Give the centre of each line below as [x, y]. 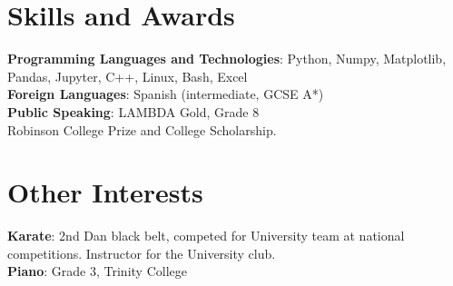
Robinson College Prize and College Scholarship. [142, 129]
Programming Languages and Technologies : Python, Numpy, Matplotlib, [227, 59]
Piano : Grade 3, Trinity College [97, 271]
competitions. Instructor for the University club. [142, 253]
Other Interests [105, 192]
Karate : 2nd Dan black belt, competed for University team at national [206, 236]
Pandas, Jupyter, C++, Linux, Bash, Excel [128, 76]
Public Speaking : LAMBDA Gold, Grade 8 [133, 111]
